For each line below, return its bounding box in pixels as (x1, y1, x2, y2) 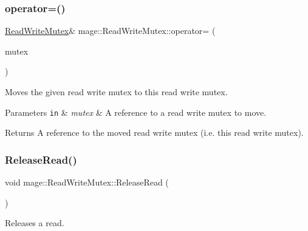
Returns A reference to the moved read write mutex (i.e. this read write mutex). (5, 126, 304, 139)
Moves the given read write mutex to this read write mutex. (5, 85, 228, 98)
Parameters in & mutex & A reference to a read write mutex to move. (5, 105, 267, 118)
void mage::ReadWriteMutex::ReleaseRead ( (5, 176, 169, 189)
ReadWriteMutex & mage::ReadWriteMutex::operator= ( (5, 24, 216, 37)
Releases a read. (5, 216, 64, 229)
